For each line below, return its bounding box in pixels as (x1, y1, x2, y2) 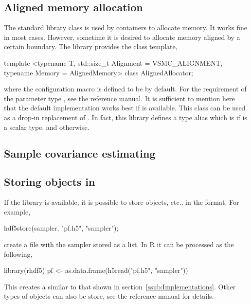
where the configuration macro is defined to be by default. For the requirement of (4, 84, 247, 94)
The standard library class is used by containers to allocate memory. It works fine (4, 22, 248, 33)
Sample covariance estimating (4, 145, 156, 161)
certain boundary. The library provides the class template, (4, 41, 178, 52)
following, (4, 249, 33, 259)
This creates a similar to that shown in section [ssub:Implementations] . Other (4, 281, 236, 291)
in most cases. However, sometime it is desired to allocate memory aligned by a (4, 32, 240, 42)
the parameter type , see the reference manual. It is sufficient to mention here (4, 93, 235, 103)
